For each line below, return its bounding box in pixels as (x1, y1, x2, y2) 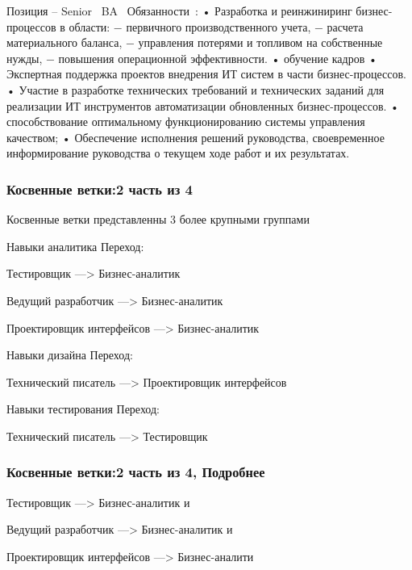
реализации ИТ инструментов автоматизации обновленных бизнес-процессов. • (6, 97, 399, 114)
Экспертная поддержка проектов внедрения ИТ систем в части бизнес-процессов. (6, 65, 406, 82)
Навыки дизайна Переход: (6, 346, 133, 363)
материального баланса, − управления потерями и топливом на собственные (6, 34, 383, 51)
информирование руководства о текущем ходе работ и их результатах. (6, 145, 350, 161)
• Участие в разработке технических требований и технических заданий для (6, 81, 385, 98)
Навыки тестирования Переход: (6, 400, 160, 417)
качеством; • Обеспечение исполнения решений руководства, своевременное (6, 128, 385, 145)
